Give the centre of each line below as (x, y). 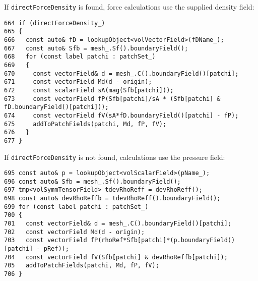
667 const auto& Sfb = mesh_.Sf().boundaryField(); (96, 48)
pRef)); (56, 249)
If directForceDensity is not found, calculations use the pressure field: (115, 157)
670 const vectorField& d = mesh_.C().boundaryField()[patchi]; (121, 73)
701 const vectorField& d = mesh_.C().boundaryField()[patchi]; (118, 224)
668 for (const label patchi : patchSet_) (80, 57)
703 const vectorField (46, 240)
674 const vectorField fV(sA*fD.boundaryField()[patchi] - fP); (121, 115)
